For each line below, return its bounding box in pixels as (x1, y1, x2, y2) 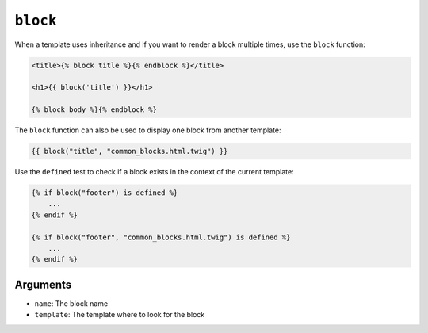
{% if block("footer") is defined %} (31, 189, 178, 197)
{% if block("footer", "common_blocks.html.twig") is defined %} (31, 232, 291, 242)
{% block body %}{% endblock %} (31, 105, 158, 114)
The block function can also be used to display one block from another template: (14, 125, 281, 135)
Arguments (14, 277, 72, 291)
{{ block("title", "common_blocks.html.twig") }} (31, 147, 228, 156)
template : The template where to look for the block (34, 310, 205, 320)
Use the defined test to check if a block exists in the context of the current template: (14, 167, 295, 177)
